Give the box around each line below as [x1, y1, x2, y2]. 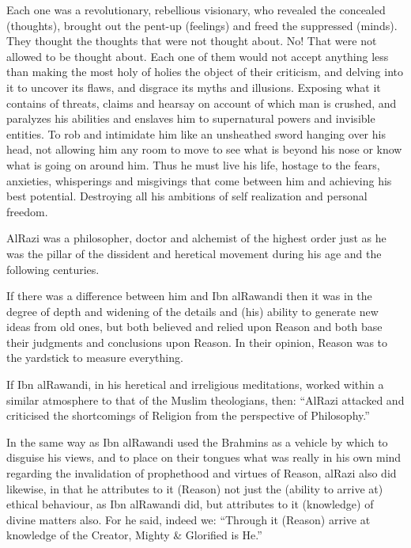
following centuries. [6, 261, 100, 277]
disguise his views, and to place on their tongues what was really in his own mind [6, 449, 402, 466]
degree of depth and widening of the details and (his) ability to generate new [6, 303, 379, 319]
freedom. [6, 203, 48, 219]
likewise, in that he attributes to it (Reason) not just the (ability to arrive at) [6, 480, 383, 497]
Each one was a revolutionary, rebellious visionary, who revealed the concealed [6, 2, 386, 17]
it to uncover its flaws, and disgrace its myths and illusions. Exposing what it [6, 78, 381, 95]
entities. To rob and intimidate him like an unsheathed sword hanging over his [6, 125, 386, 142]
